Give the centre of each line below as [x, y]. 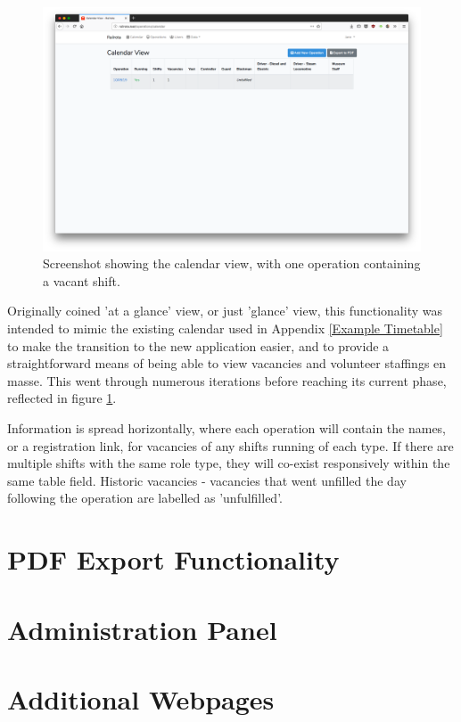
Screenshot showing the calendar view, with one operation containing [232, 263]
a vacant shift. [82, 280]
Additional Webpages [141, 698]
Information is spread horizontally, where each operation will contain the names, [226, 428]
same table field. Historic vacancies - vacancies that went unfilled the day [207, 480]
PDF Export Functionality [173, 559]
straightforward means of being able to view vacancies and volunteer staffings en [227, 363]
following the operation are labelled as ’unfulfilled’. [145, 498]
